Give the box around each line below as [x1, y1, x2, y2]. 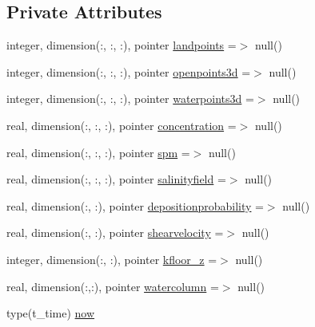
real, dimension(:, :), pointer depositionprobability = [6, 197, 264, 214]
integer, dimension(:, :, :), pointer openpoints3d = [6, 63, 251, 80]
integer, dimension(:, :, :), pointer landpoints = [6, 37, 237, 53]
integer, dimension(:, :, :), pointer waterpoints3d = [6, 90, 254, 107]
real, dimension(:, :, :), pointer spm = [6, 144, 190, 160]
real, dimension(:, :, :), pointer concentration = [6, 116, 237, 133]
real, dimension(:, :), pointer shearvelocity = [6, 224, 224, 241]
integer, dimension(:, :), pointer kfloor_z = [6, 250, 217, 267]
